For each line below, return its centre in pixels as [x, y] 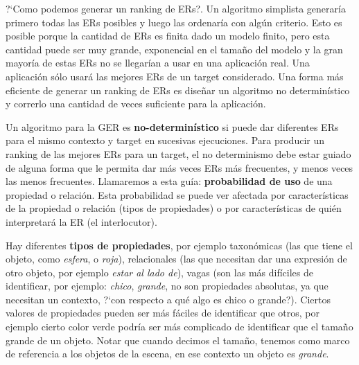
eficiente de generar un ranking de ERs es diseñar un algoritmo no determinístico [178, 90]
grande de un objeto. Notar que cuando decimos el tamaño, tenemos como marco [178, 340]
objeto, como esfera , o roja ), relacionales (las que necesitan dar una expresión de [176, 259]
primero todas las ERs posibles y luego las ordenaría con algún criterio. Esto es [174, 22]
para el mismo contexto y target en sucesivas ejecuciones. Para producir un [165, 140]
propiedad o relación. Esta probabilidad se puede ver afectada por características [177, 194]
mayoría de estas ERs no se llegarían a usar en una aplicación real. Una [158, 63]
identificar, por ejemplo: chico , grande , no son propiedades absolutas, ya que [167, 286]
